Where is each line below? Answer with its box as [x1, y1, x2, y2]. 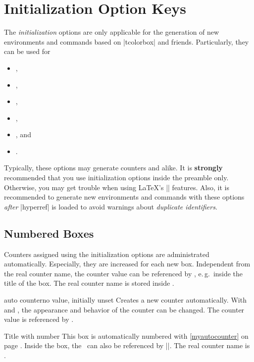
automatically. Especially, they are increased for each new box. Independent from [4, 259, 251, 269]
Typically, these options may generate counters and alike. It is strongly [4, 162, 223, 173]
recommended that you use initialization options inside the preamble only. [4, 172, 229, 183]
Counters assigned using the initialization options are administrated [4, 249, 209, 259]
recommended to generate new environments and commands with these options [4, 192, 245, 202]
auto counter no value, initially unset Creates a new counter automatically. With [4, 295, 247, 305]
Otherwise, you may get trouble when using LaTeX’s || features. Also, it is [4, 182, 229, 192]
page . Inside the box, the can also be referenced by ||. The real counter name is [4, 340, 250, 351]
